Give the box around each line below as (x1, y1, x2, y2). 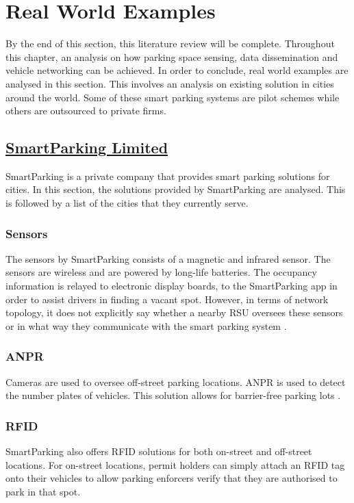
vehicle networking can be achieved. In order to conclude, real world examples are (5, 63, 349, 77)
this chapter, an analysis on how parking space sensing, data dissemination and (5, 49, 338, 64)
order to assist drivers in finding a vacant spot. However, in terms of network (5, 292, 329, 306)
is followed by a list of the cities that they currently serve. (5, 196, 249, 210)
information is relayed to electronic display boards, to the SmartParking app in (5, 279, 338, 293)
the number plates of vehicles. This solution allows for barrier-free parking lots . (5, 388, 341, 402)
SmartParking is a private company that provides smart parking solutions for (5, 168, 330, 183)
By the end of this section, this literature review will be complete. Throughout (5, 36, 335, 51)
